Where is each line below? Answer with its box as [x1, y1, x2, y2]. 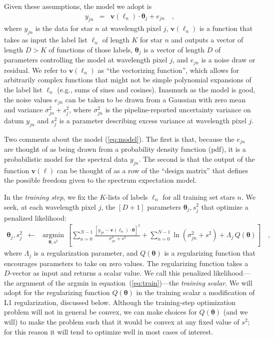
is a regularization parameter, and [33, 248, 138, 258]
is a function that [199, 23, 253, 33]
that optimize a [201, 201, 248, 212]
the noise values [4, 94, 52, 104]
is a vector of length [143, 44, 205, 54]
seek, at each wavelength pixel [4, 201, 96, 212]
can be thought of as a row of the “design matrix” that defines [57, 165, 248, 175]
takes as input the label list [4, 34, 88, 45]
